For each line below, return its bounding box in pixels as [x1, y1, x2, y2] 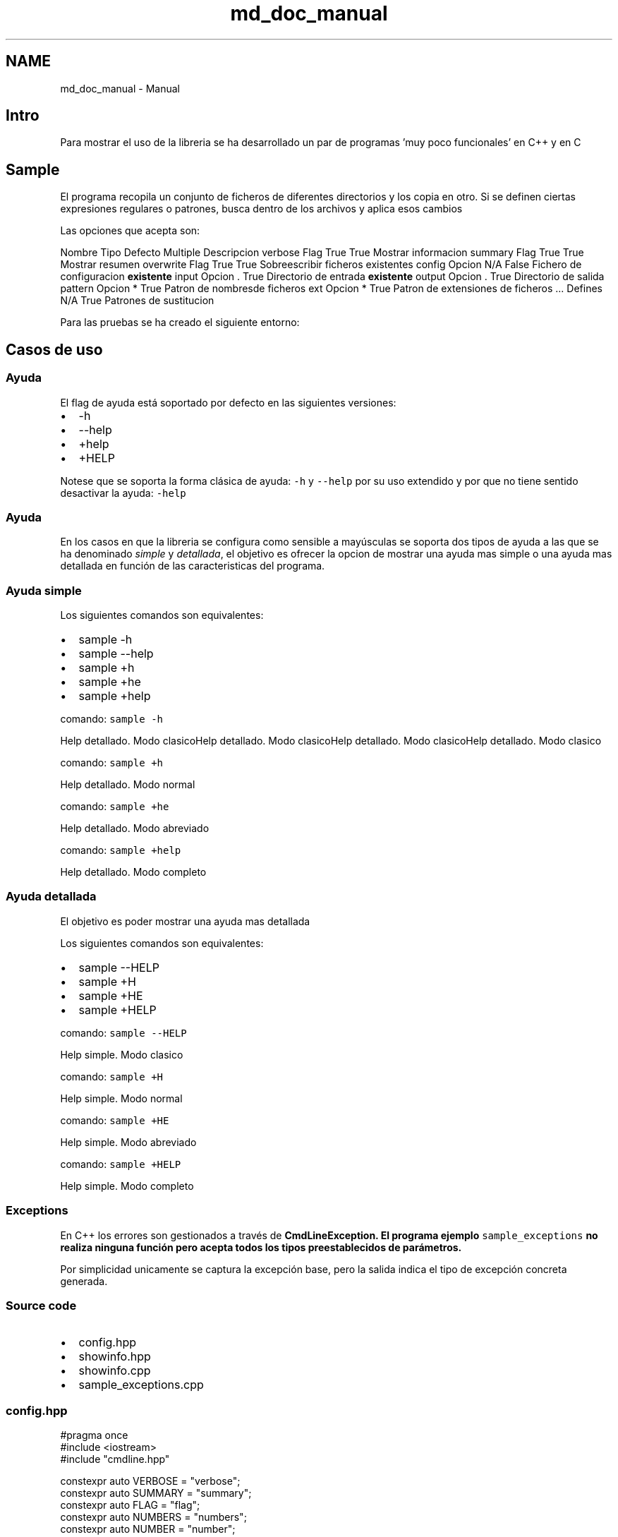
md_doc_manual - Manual [60, 82, 180, 95]
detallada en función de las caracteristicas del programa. [60, 560, 325, 572]
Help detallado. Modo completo [60, 866, 207, 878]
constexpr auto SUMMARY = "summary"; [60, 1487, 252, 1499]
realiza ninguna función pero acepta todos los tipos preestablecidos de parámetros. [60, 1241, 462, 1253]
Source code [6, 1298, 77, 1313]
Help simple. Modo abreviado [60, 1135, 197, 1148]
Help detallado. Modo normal [60, 778, 195, 790]
